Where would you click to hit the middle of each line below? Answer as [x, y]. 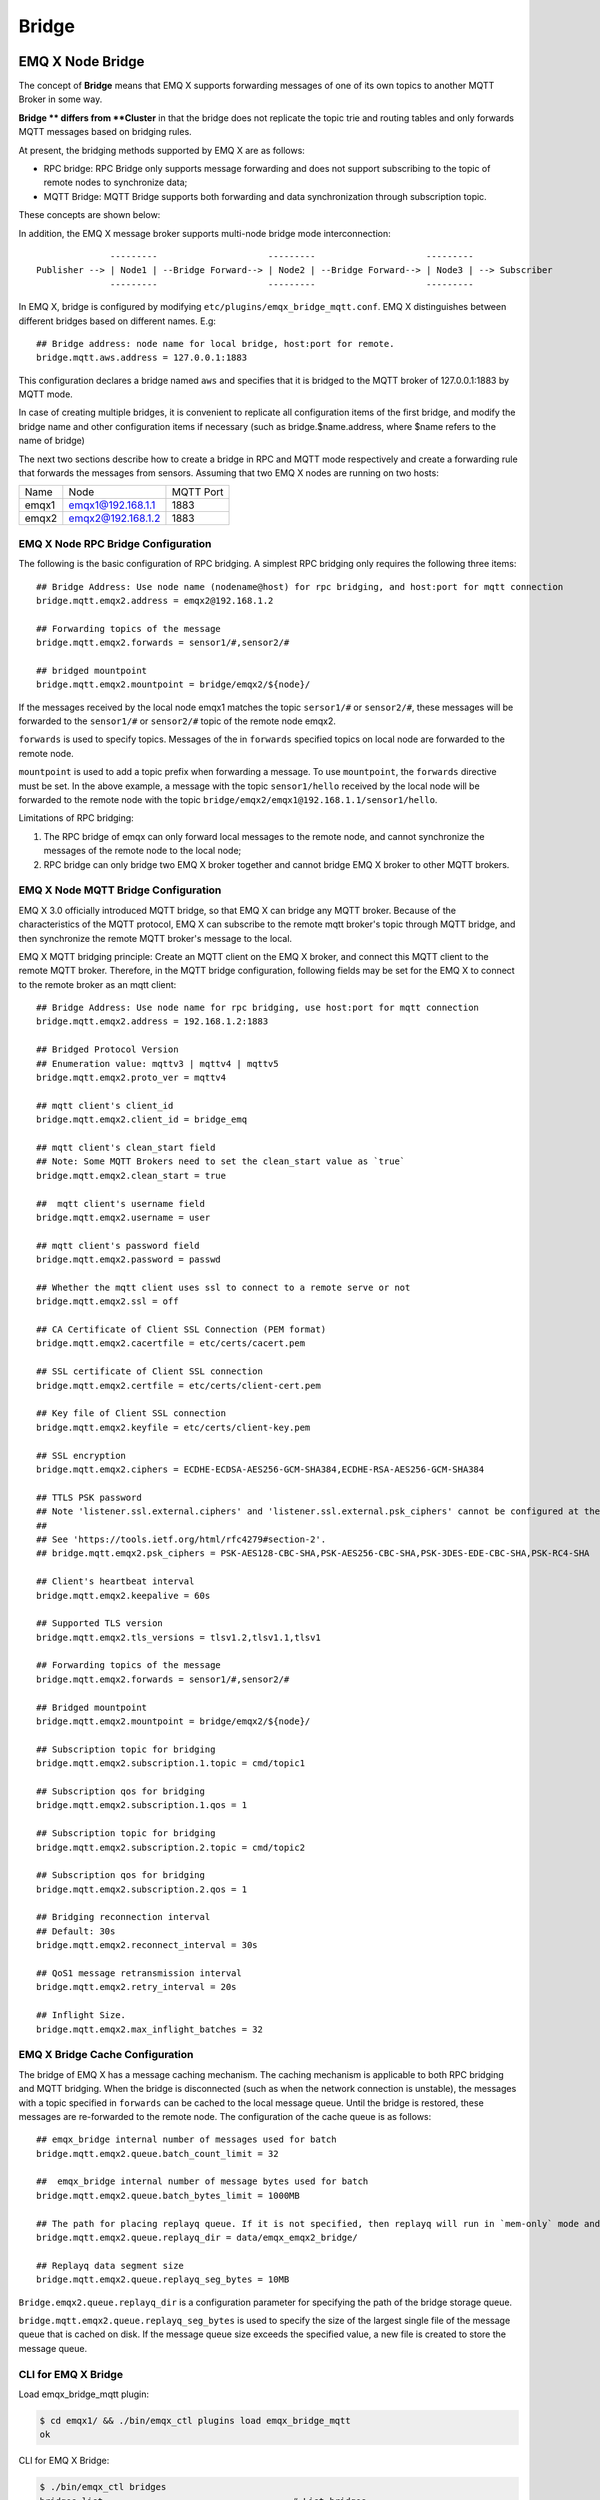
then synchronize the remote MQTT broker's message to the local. [155, 938]
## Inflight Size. [81, 2015]
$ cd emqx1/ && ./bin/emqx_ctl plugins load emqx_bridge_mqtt [195, 2420]
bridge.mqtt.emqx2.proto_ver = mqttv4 [131, 1078]
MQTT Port [197, 492]
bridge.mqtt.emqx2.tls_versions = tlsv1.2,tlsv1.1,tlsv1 [179, 1637]
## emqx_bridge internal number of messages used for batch [186, 2139]
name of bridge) [51, 441]
